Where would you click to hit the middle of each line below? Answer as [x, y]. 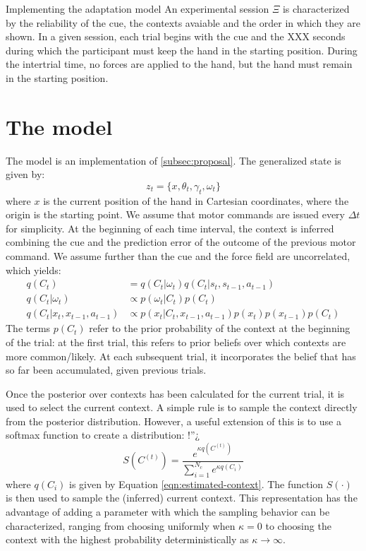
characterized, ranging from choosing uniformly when [121, 525]
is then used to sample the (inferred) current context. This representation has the [182, 498]
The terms [28, 328]
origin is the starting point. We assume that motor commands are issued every [175, 214]
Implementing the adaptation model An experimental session [138, 8]
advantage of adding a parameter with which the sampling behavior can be [168, 511]
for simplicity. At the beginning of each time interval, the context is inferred [170, 228]
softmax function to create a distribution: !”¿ [103, 435]
